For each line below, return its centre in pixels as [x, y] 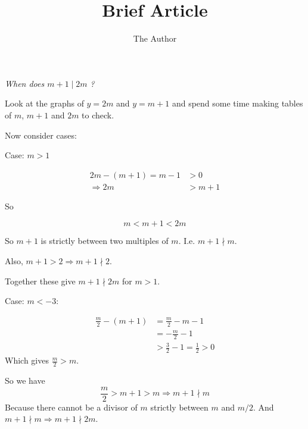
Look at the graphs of [44, 103]
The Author [155, 38]
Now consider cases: [41, 135]
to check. [98, 115]
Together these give [40, 281]
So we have [25, 381]
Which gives [27, 360]
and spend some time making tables [237, 103]
